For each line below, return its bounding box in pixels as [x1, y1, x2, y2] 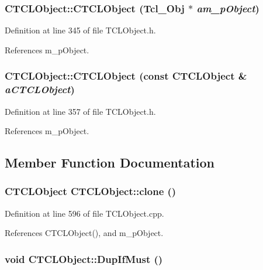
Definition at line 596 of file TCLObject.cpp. [5, 207, 164, 219]
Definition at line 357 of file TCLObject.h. [5, 105, 156, 117]
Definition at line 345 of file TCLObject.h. [5, 24, 156, 36]
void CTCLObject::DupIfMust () [5, 251, 163, 266]
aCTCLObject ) [5, 82, 75, 97]
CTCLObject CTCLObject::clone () [5, 184, 177, 199]
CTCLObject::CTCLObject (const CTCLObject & [5, 69, 247, 83]
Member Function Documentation [5, 153, 215, 172]
